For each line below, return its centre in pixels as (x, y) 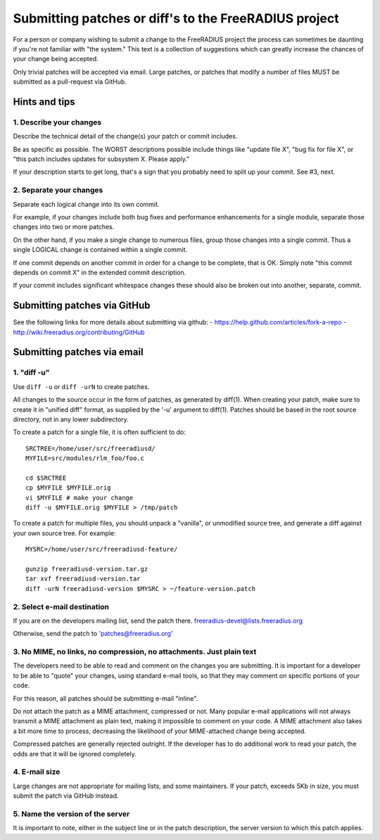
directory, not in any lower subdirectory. (71, 419)
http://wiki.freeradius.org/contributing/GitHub (79, 332)
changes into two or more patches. (64, 227)
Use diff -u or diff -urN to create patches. (81, 386)
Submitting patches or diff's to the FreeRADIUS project (176, 18)
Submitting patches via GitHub (82, 306)
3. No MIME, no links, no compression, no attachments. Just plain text (135, 652)
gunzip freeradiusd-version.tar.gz (87, 569)
